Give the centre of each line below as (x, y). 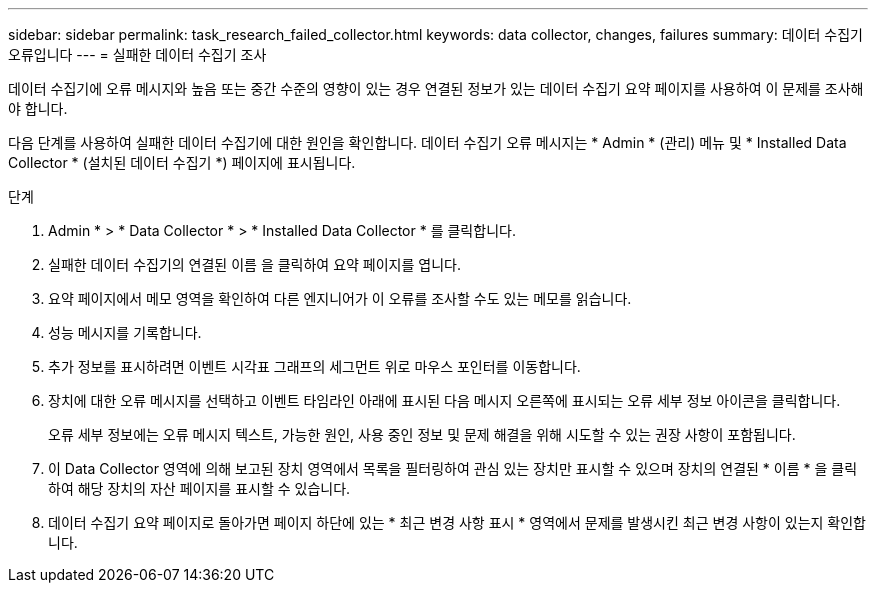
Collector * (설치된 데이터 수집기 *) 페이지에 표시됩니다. (182, 162)
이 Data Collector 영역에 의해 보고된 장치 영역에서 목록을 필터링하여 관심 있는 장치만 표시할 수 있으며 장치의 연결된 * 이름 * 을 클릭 (453, 468)
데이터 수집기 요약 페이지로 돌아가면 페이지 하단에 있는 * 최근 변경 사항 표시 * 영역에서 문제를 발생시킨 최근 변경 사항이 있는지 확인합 (457, 522)
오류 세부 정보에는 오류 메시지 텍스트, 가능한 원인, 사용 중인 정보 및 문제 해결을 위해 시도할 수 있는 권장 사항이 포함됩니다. (422, 434)
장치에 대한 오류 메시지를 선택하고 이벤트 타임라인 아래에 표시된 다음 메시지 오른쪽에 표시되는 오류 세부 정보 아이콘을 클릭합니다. (444, 400)
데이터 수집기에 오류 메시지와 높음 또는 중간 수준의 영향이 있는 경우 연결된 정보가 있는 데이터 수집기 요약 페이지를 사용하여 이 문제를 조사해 (436, 88)
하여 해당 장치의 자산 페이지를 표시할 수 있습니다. (199, 488)
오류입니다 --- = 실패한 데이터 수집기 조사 (137, 54)
